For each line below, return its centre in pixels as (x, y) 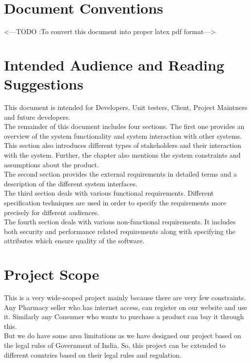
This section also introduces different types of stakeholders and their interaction (123, 145)
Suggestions (44, 84)
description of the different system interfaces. (71, 183)
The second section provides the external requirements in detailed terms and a (121, 174)
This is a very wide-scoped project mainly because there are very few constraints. (125, 298)
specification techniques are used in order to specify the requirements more (115, 202)
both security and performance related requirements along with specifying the (120, 231)
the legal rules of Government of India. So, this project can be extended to (115, 345)
